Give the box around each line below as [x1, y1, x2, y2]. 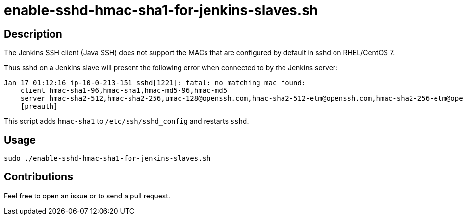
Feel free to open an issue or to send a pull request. [4, 191, 170, 200]
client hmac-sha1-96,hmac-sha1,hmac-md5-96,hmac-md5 [20, 87, 228, 95]
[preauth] [20, 102, 58, 110]
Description [4, 27, 62, 40]
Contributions [4, 171, 73, 183]
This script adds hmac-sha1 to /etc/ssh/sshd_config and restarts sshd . [4, 117, 249, 126]
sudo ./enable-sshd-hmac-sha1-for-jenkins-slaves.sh [4, 154, 211, 163]
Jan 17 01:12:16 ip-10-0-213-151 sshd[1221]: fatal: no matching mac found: [4, 79, 306, 87]
